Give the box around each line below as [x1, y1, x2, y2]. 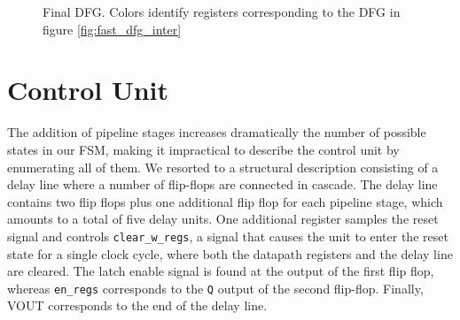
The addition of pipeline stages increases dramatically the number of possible [7, 123, 426, 141]
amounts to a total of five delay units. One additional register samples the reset [7, 210, 439, 228]
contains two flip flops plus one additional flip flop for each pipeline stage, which [7, 192, 443, 210]
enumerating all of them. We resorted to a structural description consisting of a [7, 157, 439, 176]
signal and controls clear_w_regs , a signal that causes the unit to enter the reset [7, 226, 448, 245]
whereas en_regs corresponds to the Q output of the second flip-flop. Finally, [7, 278, 424, 297]
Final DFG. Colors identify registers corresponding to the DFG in [43, 3, 401, 20]
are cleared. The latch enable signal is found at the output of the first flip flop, [7, 262, 434, 280]
